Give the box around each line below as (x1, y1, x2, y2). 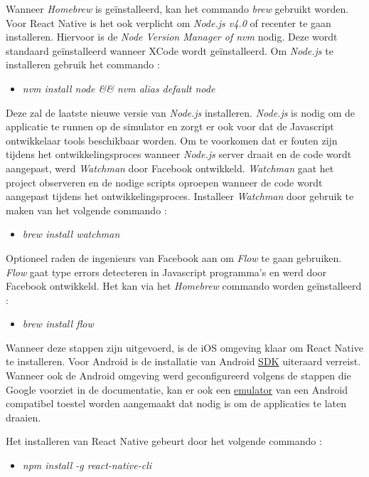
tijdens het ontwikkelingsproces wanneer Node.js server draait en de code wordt (6, 147, 352, 162)
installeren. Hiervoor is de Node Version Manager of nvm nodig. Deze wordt (6, 29, 338, 44)
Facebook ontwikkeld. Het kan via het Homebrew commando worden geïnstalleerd (6, 278, 362, 293)
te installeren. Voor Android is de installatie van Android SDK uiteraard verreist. (6, 354, 361, 369)
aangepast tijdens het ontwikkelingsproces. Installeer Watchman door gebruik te (6, 189, 354, 204)
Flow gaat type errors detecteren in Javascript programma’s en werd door (6, 264, 327, 279)
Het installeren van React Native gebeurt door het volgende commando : (6, 434, 322, 449)
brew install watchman (22, 226, 120, 241)
